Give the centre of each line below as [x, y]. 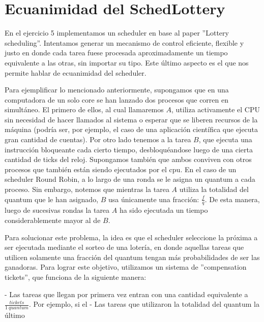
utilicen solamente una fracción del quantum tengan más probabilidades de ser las [132, 257]
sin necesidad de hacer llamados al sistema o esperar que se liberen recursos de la [131, 119]
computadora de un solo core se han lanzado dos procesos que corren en [116, 99]
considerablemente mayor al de [53, 220]
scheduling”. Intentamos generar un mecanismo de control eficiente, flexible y [124, 42]
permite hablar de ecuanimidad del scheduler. [76, 72]
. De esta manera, [232, 199]
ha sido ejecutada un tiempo [164, 210]
